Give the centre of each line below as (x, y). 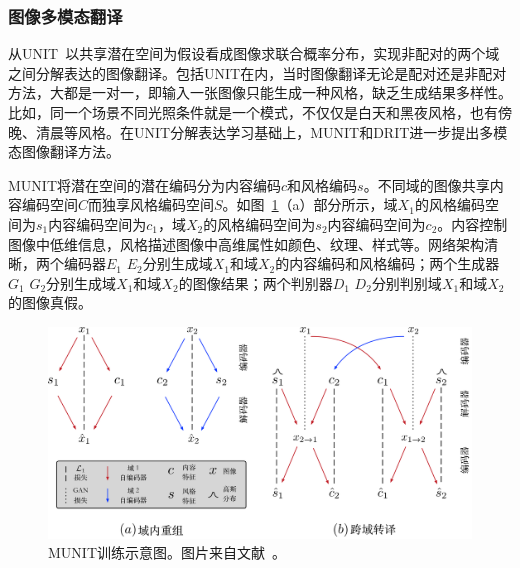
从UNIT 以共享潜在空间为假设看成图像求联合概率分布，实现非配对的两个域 (254, 53)
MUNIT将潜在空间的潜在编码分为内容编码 (144, 184)
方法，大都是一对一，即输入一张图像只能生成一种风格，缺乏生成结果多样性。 (260, 92)
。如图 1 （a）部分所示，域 (310, 204)
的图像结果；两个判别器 (255, 282)
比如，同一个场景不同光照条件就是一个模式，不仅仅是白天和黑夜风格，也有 (253, 112)
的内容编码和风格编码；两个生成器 (387, 263)
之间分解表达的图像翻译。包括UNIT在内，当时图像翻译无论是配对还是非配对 (257, 72)
